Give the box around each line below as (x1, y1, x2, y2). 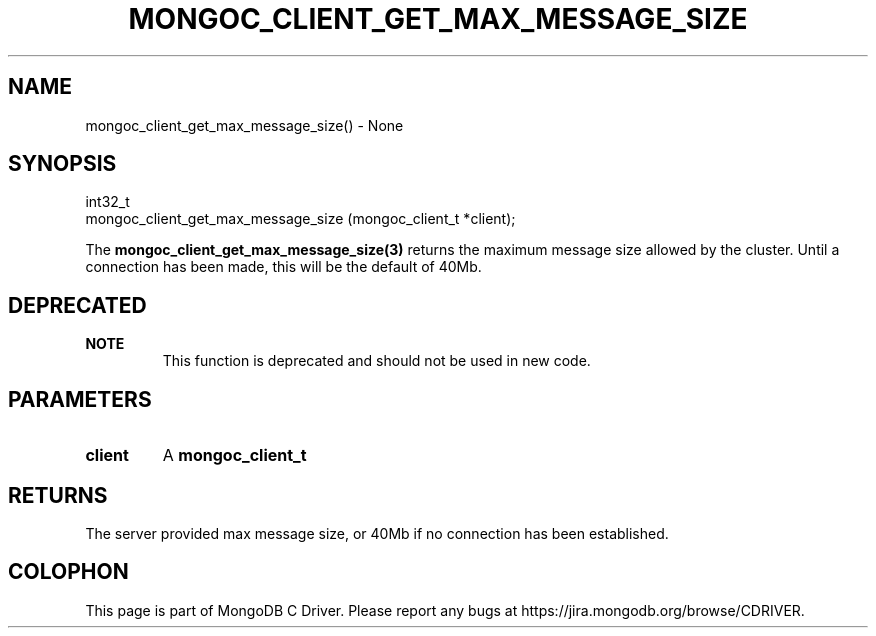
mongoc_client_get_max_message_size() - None (85, 116, 404, 134)
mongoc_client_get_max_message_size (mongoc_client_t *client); (85, 210, 516, 228)
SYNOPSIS (8, 151, 117, 177)
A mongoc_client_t (162, 445, 307, 466)
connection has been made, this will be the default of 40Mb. (85, 258, 482, 276)
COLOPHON (8, 559, 129, 585)
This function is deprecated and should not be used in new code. (162, 352, 591, 370)
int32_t (85, 193, 130, 211)
